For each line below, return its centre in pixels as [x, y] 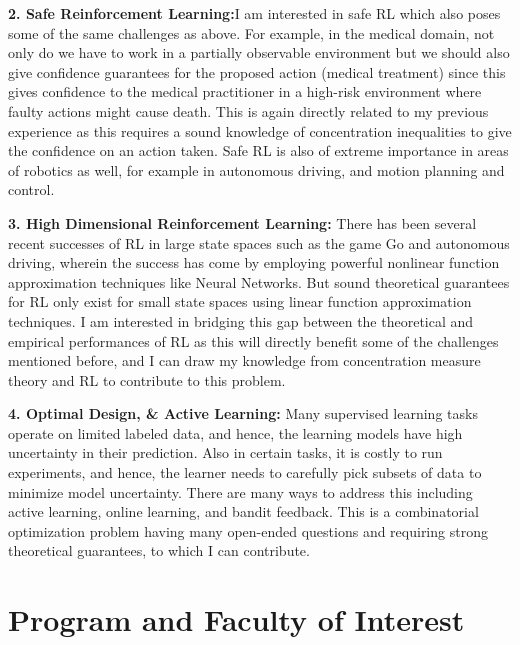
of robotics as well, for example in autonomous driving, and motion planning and [256, 169]
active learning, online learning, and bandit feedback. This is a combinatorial [243, 511]
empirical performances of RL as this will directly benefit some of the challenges [253, 340]
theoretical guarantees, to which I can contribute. [159, 550]
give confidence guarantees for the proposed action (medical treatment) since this [257, 71]
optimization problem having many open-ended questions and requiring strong [248, 530]
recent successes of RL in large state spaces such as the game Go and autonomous [259, 242]
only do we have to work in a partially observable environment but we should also [259, 52]
